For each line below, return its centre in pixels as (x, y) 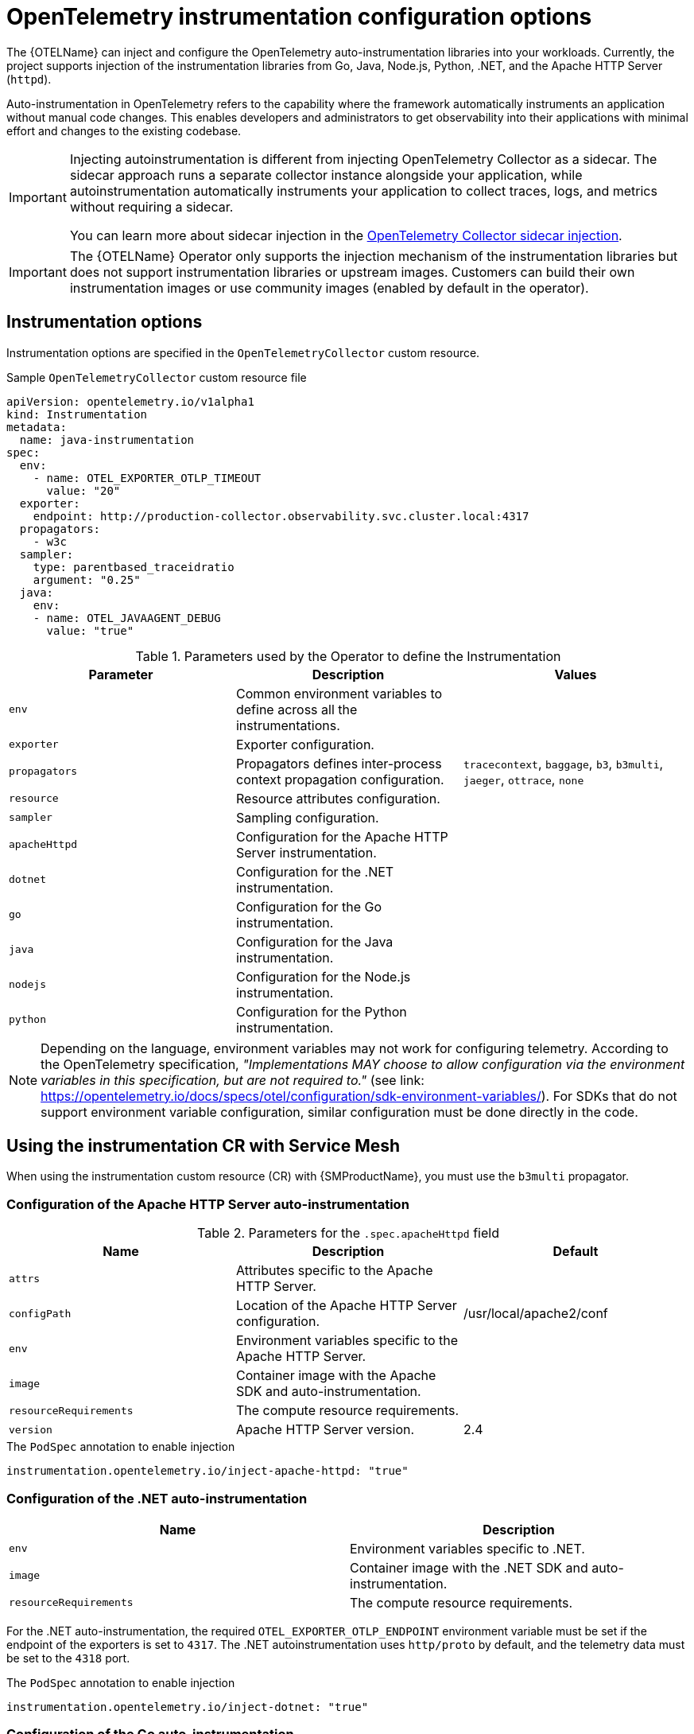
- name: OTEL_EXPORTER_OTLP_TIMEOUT (147, 478)
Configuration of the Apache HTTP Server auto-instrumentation (208, 1204)
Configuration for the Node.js (323, 976)
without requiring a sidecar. (151, 206)
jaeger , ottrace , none (523, 779)
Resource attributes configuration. (338, 798)
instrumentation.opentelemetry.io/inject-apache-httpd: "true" (207, 1471)
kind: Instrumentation (77, 414)
